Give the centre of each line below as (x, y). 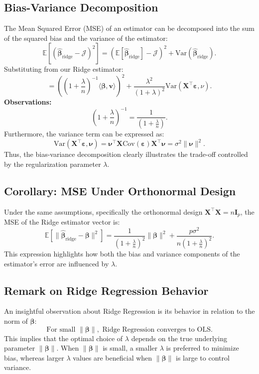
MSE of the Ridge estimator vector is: (62, 221)
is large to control (202, 357)
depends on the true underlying (179, 338)
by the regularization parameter (53, 164)
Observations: (28, 102)
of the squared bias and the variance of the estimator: (86, 38)
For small (61, 329)
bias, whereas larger (34, 357)
